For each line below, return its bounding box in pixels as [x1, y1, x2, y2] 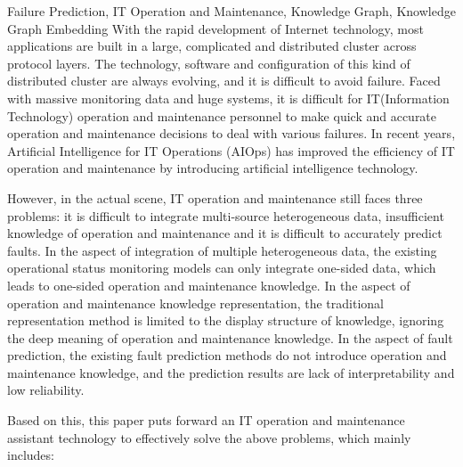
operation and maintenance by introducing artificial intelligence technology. [7, 159, 418, 177]
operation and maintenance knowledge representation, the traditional [7, 293, 384, 312]
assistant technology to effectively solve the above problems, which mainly [7, 428, 411, 447]
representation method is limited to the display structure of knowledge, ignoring [7, 311, 444, 330]
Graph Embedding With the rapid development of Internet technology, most [7, 19, 424, 37]
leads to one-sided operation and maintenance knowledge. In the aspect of [7, 275, 410, 294]
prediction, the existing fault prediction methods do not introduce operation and [7, 346, 447, 365]
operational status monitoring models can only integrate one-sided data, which [7, 258, 436, 277]
